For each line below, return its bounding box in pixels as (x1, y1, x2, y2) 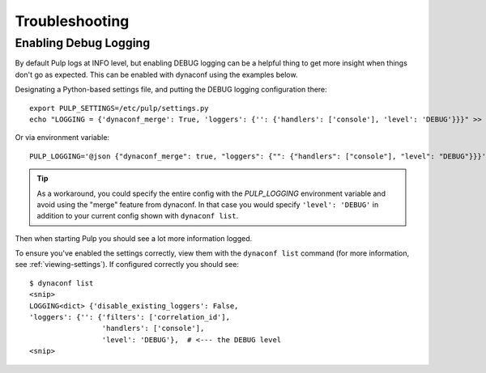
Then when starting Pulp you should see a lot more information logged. (15, 233, 253, 243)
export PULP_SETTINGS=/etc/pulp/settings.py (29, 104, 210, 112)
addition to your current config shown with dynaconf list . (36, 211, 239, 221)
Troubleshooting (15, 12, 130, 30)
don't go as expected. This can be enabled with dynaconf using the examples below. (15, 70, 298, 79)
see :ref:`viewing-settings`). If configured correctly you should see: (15, 260, 239, 269)
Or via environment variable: (15, 133, 109, 142)
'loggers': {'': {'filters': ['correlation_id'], (29, 312, 231, 322)
